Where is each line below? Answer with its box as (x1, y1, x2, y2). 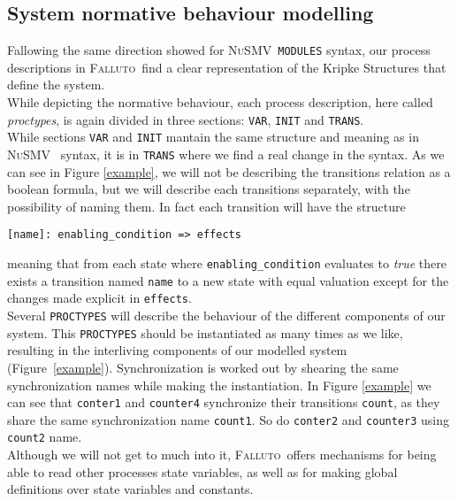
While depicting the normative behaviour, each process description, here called (7, 93, 433, 112)
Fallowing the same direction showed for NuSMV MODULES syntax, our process (7, 41, 431, 59)
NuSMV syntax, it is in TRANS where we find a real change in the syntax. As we (7, 144, 445, 163)
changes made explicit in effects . (7, 289, 192, 307)
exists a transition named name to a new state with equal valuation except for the (7, 271, 449, 289)
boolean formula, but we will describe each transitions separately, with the (7, 180, 410, 198)
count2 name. (7, 428, 82, 446)
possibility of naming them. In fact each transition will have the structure (7, 197, 406, 215)
